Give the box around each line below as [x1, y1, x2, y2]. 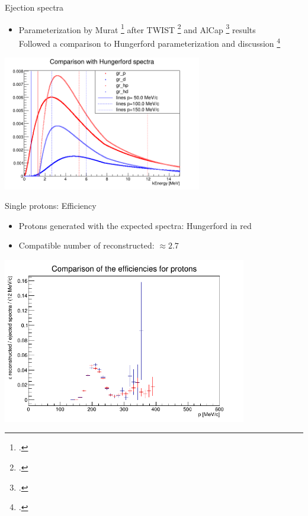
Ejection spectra [5, 1, 64, 13]
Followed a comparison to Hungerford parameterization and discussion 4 [18, 35, 281, 49]
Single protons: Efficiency [5, 199, 97, 212]
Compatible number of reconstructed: [18, 239, 155, 251]
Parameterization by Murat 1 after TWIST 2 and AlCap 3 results [18, 21, 256, 36]
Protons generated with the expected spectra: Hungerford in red [18, 219, 252, 231]
